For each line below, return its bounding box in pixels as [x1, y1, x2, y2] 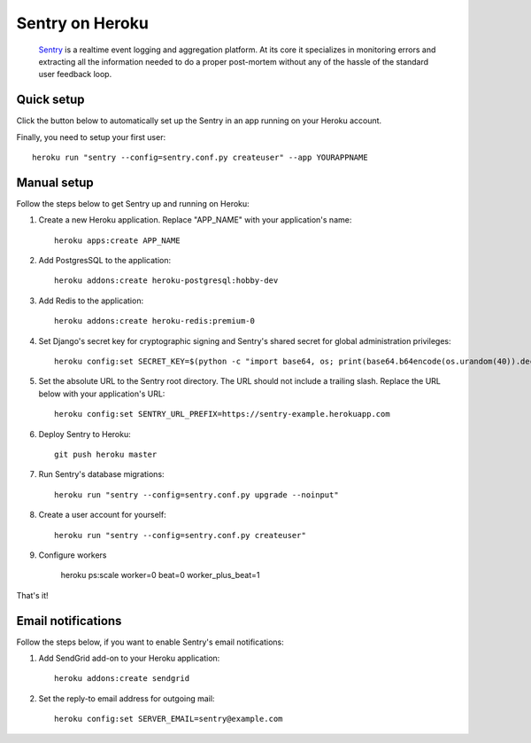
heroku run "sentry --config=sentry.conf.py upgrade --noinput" [54, 489, 340, 500]
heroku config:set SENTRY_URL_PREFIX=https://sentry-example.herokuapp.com [54, 409, 390, 419]
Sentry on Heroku [16, 13, 150, 33]
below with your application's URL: [38, 388, 165, 399]
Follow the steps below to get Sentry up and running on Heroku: [16, 198, 250, 208]
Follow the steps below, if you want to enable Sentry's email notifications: [16, 637, 285, 647]
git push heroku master [54, 450, 158, 459]
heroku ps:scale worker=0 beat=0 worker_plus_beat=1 [60, 570, 260, 581]
